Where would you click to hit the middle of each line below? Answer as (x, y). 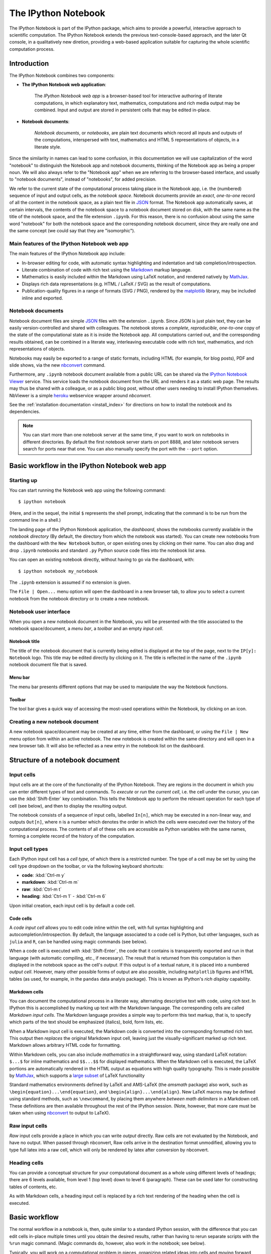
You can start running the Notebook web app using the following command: (87, 490)
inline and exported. (42, 298)
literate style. (48, 147)
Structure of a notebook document (64, 760)
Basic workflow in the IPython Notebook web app (88, 466)
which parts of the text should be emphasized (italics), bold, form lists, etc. (87, 1022)
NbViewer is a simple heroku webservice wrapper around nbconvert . (80, 395)
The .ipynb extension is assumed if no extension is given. (70, 582)
